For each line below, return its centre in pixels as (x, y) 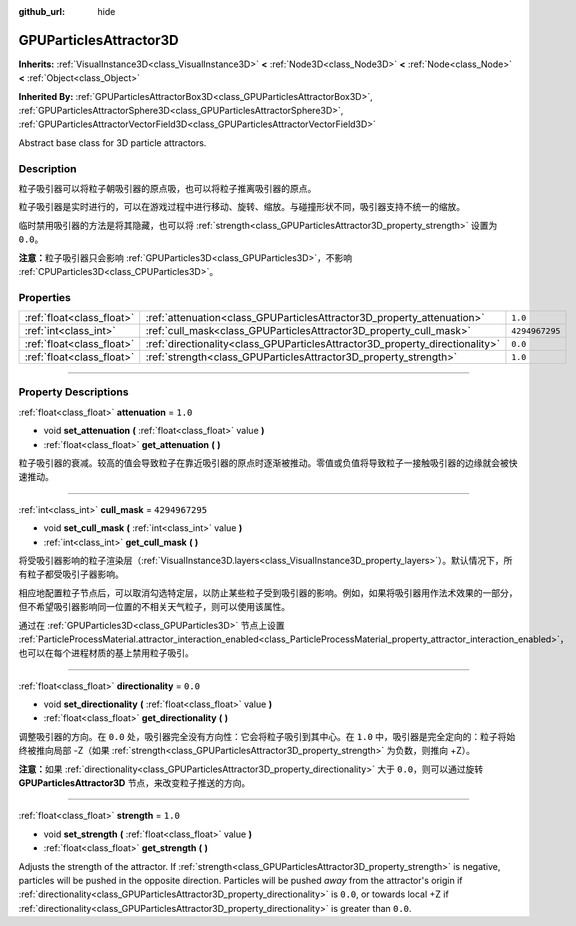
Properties (45, 297)
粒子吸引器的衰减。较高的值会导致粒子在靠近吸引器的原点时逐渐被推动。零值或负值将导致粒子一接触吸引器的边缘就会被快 (268, 463)
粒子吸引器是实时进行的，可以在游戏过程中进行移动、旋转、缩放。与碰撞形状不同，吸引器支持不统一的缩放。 (241, 207)
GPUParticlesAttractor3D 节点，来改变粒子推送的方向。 (134, 783)
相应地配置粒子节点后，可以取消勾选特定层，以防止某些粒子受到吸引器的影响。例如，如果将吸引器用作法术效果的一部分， (268, 592)
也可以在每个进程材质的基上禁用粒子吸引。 (106, 653)
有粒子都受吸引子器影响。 (71, 574)
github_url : (41, 11)
